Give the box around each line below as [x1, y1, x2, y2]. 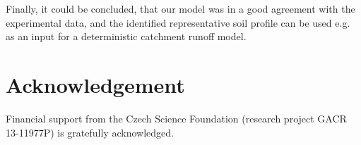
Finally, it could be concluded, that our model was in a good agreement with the [6, 1, 355, 15]
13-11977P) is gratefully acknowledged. [6, 125, 174, 139]
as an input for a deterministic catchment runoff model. [6, 29, 247, 44]
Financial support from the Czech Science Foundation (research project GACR [6, 111, 347, 125]
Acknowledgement [6, 70, 185, 99]
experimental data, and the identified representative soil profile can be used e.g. [6, 15, 350, 30]
